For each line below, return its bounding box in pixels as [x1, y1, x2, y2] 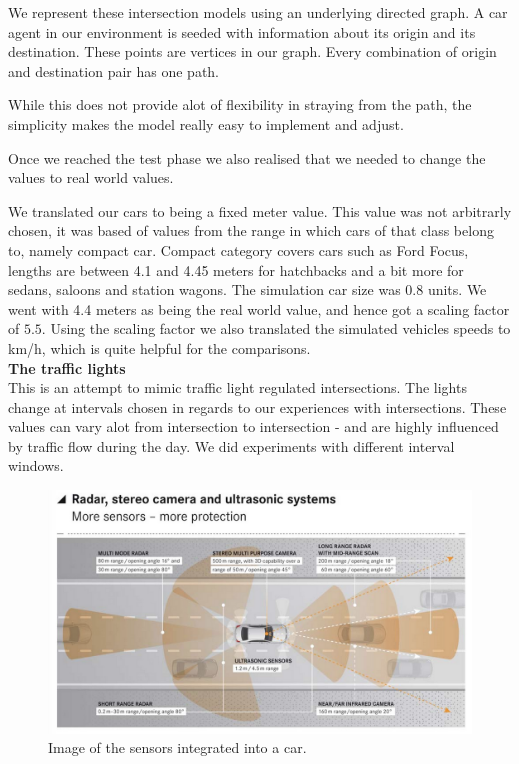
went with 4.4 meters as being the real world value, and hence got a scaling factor [8, 298, 510, 319]
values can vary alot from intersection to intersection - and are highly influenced [8, 416, 499, 437]
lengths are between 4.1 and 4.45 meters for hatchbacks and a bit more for [8, 259, 464, 280]
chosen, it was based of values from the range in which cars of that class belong [8, 220, 494, 241]
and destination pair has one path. [8, 60, 220, 81]
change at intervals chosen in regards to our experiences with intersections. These [8, 396, 507, 417]
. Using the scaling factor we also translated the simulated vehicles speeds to [41, 318, 511, 339]
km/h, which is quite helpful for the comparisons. [8, 337, 311, 358]
